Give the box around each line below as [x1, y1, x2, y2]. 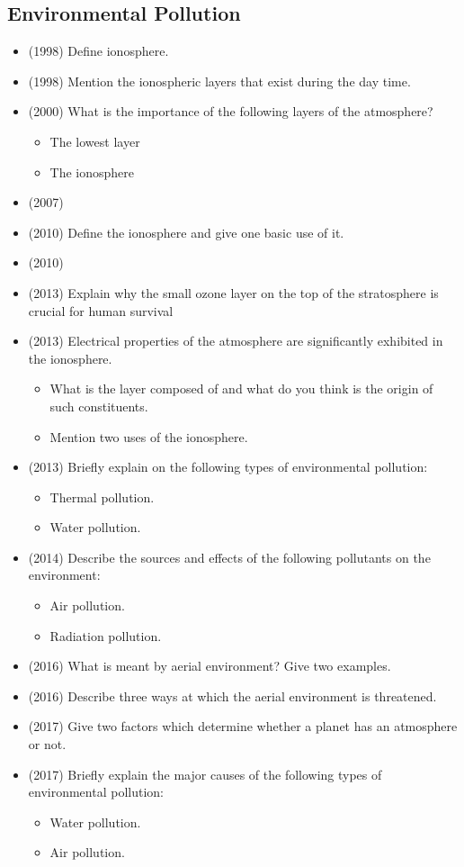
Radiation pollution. [49, 626, 162, 645]
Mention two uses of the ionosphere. [49, 427, 248, 446]
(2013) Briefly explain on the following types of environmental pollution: [28, 457, 428, 476]
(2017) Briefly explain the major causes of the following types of [28, 764, 382, 783]
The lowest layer [49, 131, 140, 150]
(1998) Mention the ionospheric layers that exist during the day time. [28, 71, 411, 90]
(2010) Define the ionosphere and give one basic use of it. [28, 222, 344, 241]
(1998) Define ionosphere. [28, 41, 169, 60]
